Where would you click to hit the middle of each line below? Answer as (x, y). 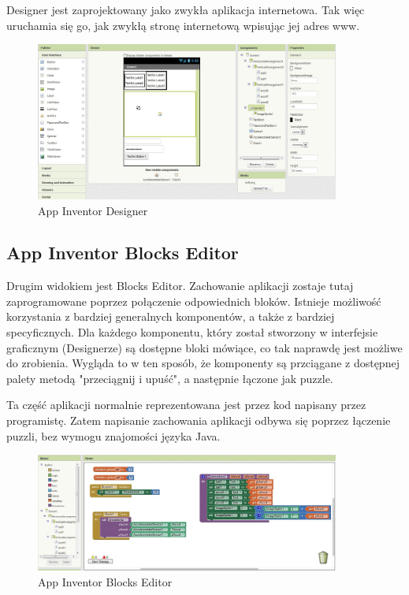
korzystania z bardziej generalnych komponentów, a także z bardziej (171, 316)
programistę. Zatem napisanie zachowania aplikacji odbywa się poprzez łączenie (199, 420)
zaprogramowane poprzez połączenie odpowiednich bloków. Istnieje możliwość (194, 301)
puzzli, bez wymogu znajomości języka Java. (113, 435)
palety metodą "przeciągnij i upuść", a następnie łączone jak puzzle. (170, 378)
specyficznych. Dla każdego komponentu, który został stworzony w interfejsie (192, 332)
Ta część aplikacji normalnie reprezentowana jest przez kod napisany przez (186, 405)
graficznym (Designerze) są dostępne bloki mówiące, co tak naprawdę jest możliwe (204, 347)
